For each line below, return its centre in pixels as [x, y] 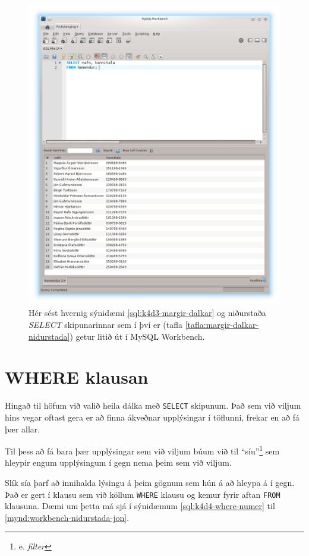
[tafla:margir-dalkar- [222, 325]
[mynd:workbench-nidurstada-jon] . [67, 517]
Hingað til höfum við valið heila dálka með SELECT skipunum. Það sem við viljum [153, 405]
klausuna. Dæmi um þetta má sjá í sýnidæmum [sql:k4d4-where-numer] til [140, 506]
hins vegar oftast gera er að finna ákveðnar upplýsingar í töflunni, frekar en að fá [152, 417]
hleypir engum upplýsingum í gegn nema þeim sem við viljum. [118, 462]
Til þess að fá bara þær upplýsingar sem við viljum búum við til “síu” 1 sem [142, 450]
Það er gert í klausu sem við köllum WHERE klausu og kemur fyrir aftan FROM [143, 494]
